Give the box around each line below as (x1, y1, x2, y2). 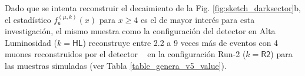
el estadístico (5, 13, 51, 25)
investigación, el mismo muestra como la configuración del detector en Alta (5, 25, 276, 37)
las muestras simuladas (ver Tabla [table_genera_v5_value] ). (5, 59, 227, 71)
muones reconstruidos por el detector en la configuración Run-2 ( (5, 48, 246, 60)
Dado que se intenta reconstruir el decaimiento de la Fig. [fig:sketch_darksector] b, (5, 2, 301, 14)
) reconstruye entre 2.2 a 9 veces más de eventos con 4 (82, 36, 279, 48)
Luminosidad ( (5, 36, 57, 48)
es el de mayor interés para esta (140, 13, 255, 25)
